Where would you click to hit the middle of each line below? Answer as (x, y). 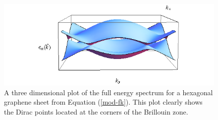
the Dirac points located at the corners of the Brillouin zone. (96, 111)
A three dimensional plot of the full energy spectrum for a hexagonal (109, 92)
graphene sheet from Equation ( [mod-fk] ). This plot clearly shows (103, 102)
